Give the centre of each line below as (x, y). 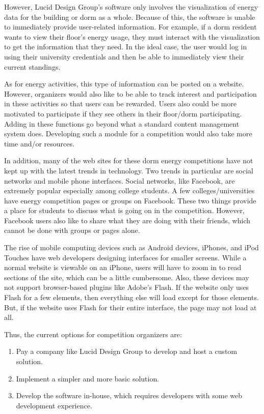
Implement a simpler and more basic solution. (88, 378)
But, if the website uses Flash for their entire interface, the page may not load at (130, 307)
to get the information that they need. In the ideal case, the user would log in (126, 47)
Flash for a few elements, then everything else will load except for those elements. (131, 297)
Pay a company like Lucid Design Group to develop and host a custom (127, 351)
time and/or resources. (39, 143)
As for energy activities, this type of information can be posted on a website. (124, 84)
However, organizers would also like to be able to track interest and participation (130, 93)
